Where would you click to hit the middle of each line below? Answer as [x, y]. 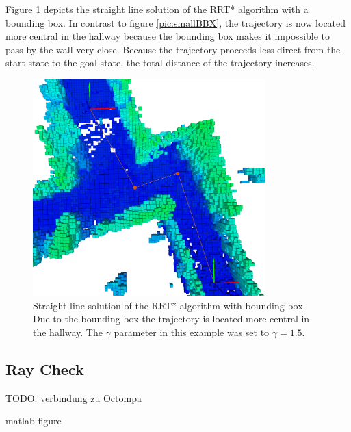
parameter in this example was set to [192, 332]
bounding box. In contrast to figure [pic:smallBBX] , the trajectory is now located [176, 22]
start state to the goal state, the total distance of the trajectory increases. [160, 63]
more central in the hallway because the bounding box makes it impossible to [168, 36]
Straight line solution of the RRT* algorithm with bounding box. [169, 305]
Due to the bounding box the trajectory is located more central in [171, 319]
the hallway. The [68, 332]
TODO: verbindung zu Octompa [74, 397]
